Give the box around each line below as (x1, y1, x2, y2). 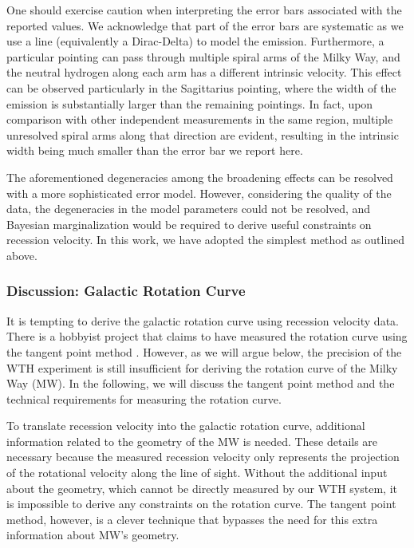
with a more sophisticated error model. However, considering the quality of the (6, 184, 392, 201)
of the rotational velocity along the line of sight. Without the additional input (6, 464, 388, 481)
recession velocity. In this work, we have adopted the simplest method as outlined (6, 231, 405, 248)
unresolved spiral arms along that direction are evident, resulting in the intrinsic (6, 126, 399, 143)
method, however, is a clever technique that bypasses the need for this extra (6, 511, 378, 527)
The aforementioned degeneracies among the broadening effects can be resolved (6, 168, 393, 185)
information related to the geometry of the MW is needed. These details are (6, 432, 378, 449)
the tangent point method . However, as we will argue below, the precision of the (6, 343, 402, 360)
